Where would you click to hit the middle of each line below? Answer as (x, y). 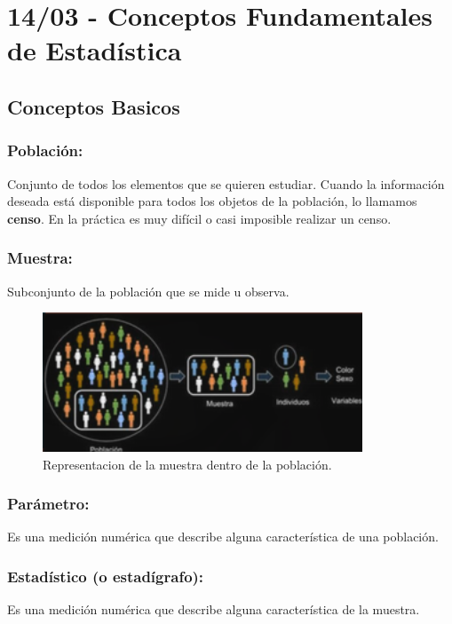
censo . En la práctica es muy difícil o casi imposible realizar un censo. (199, 218)
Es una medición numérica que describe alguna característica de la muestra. (214, 609)
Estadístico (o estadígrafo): (106, 576)
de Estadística (95, 50)
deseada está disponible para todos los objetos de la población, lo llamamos (212, 201)
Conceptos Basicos (94, 106)
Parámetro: (48, 504)
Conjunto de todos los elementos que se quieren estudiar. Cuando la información (226, 183)
